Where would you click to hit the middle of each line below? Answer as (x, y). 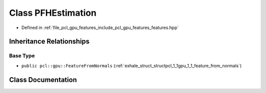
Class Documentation (43, 79)
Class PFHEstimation (53, 13)
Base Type (22, 56)
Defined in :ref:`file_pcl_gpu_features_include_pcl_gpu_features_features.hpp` (100, 28)
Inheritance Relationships (49, 42)
